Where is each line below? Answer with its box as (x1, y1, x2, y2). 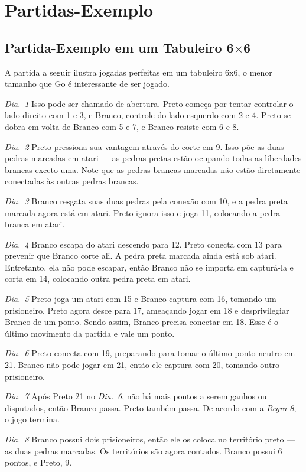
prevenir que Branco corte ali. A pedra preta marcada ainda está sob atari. (5, 249, 276, 262)
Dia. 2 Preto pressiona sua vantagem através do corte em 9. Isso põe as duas (5, 140, 284, 152)
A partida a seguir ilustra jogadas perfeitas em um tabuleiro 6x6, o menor (5, 66, 272, 78)
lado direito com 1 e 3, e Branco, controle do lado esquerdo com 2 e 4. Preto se (5, 109, 291, 121)
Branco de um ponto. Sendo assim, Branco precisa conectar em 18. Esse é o (5, 315, 279, 328)
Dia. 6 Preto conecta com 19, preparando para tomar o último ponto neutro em (5, 347, 295, 359)
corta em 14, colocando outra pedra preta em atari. (5, 272, 191, 285)
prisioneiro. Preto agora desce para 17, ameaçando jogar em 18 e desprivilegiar (5, 304, 289, 316)
